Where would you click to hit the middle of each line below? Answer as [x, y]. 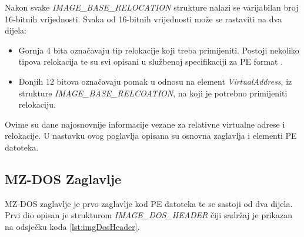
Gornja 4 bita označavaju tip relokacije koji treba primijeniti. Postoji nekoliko [159, 50]
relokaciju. [37, 104]
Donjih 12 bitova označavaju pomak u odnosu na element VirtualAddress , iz [155, 81]
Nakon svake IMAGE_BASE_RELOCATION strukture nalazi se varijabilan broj [152, 7]
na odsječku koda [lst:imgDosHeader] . [72, 226]
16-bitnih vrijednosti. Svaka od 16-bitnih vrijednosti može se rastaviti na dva [143, 19]
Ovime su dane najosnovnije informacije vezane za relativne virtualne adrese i [145, 124]
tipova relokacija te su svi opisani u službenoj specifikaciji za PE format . [151, 61]
